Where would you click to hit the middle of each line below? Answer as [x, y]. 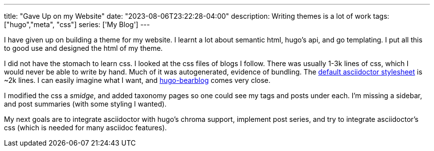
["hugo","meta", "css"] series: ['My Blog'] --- [77, 24]
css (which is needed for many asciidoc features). [85, 128]
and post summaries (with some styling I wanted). [85, 104]
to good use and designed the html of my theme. [83, 48]
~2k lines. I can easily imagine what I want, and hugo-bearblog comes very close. [137, 80]
